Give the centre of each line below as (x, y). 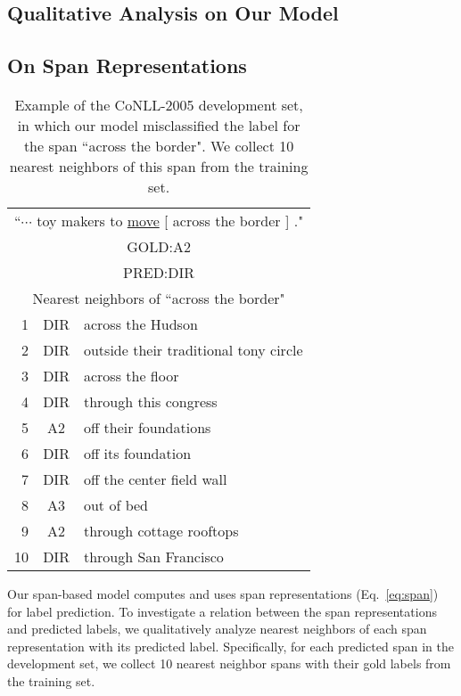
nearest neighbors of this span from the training (159, 166)
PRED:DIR (159, 272)
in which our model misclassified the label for (159, 125)
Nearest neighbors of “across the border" (159, 298)
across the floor (131, 375)
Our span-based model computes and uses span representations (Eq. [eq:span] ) (223, 593)
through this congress (150, 401)
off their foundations (147, 427)
